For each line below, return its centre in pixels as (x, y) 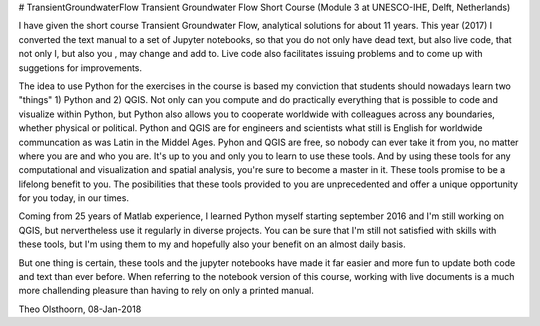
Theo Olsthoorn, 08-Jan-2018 (80, 309)
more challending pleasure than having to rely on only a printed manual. (166, 291)
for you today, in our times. (74, 198)
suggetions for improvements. (80, 67)
